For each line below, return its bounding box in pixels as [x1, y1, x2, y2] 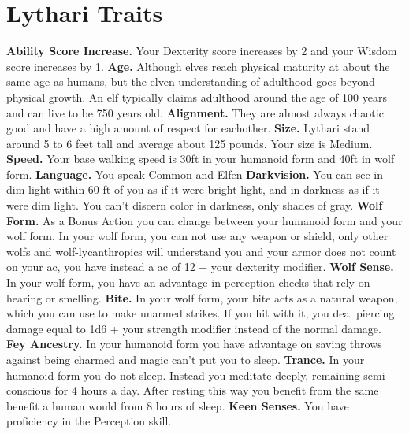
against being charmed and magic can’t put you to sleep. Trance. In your [6, 351, 365, 367]
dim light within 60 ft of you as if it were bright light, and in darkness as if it [6, 181, 380, 198]
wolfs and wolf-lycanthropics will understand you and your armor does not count [6, 243, 396, 259]
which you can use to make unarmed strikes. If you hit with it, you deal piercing [6, 305, 395, 321]
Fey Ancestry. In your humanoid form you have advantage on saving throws [6, 336, 382, 352]
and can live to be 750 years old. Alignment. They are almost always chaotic [6, 104, 384, 121]
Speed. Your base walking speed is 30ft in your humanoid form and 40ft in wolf [6, 150, 395, 167]
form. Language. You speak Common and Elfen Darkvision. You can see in [6, 165, 384, 182]
